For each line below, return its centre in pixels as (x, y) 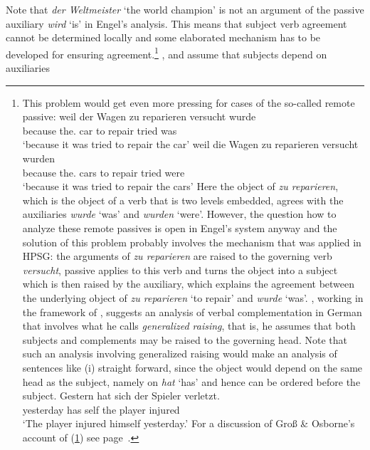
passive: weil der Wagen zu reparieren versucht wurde (139, 116)
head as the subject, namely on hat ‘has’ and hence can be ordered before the (191, 381)
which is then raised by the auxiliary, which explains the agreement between (189, 284)
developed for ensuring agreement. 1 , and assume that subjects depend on (166, 53)
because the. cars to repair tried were (104, 172)
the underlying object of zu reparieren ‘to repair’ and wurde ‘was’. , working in (193, 297)
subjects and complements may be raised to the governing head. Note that (185, 339)
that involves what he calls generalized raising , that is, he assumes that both (189, 326)
